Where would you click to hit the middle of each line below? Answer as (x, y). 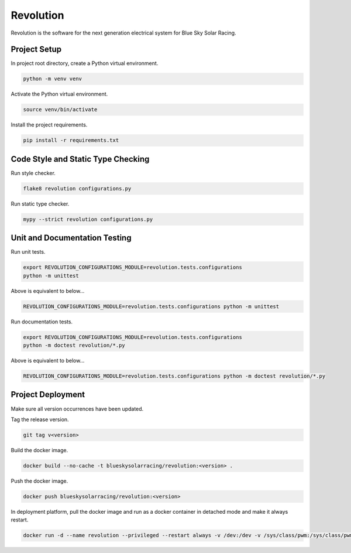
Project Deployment (48, 395)
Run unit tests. (28, 252)
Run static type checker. (40, 204)
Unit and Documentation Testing (71, 238)
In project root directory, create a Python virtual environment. (85, 63)
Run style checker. (33, 173)
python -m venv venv (52, 79)
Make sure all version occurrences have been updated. (77, 409)
